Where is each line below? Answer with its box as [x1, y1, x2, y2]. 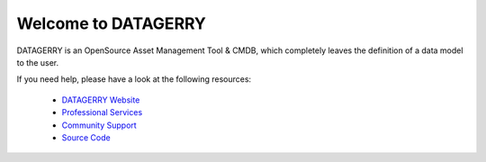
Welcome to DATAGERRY [16, 13, 207, 33]
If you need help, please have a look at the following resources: [16, 74, 252, 85]
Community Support [61, 120, 137, 130]
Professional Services [61, 107, 143, 118]
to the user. [16, 57, 58, 67]
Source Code [61, 131, 112, 143]
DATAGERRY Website [61, 94, 140, 105]
